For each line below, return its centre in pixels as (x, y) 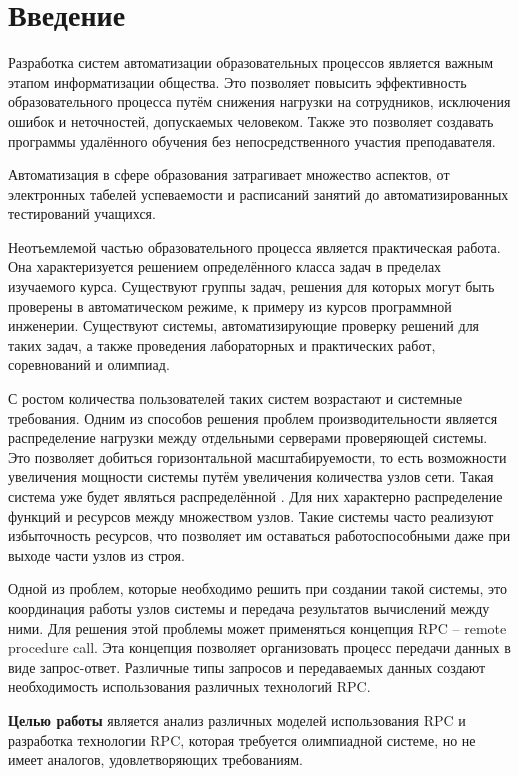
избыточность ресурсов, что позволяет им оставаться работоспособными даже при (259, 535)
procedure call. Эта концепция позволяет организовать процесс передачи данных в (259, 647)
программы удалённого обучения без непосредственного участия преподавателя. (252, 140)
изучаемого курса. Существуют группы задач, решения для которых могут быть (251, 286)
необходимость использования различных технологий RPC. (189, 686)
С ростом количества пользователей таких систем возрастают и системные (235, 398)
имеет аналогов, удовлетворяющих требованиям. (155, 759)
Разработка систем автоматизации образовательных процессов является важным (251, 62)
